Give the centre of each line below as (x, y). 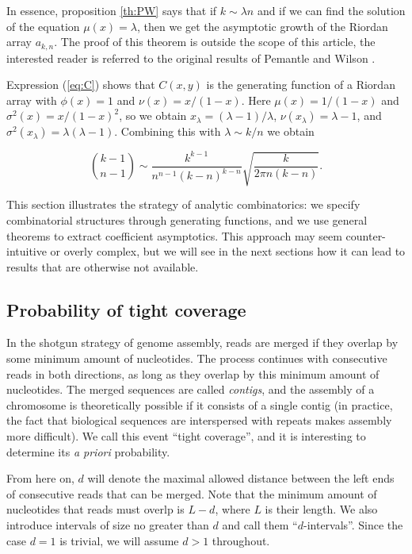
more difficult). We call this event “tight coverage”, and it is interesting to (186, 436)
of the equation (43, 26)
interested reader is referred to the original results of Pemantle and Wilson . (191, 58)
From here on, (40, 478)
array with (32, 100)
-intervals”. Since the (353, 525)
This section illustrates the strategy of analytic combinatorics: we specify (183, 204)
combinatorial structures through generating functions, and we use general (187, 219)
